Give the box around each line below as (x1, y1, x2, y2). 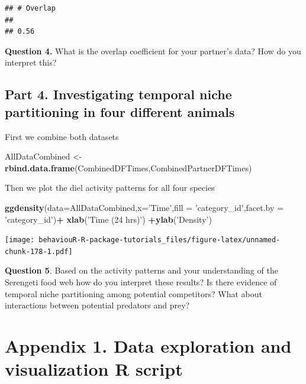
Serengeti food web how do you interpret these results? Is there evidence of (5, 276, 277, 288)
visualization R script (5, 357, 183, 381)
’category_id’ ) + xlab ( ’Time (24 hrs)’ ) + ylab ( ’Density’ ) (5, 213, 212, 225)
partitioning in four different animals (5, 102, 235, 121)
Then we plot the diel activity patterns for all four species (5, 181, 215, 194)
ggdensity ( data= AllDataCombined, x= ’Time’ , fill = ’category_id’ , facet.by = (5, 201, 284, 213)
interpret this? (5, 56, 57, 69)
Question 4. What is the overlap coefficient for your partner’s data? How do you (5, 44, 301, 57)
